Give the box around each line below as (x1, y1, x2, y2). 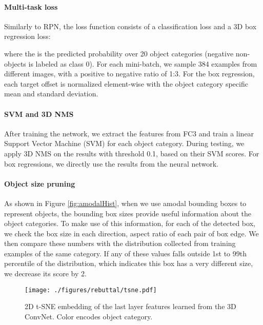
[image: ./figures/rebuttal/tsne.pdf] (25, 286, 157, 294)
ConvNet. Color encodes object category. (25, 311, 153, 321)
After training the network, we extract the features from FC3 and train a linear (4, 128, 254, 138)
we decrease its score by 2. (4, 268, 87, 279)
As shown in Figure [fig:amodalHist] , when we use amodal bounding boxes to (4, 197, 247, 208)
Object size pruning (4, 178, 75, 189)
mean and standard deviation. (4, 88, 98, 99)
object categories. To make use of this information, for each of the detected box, (4, 218, 255, 229)
